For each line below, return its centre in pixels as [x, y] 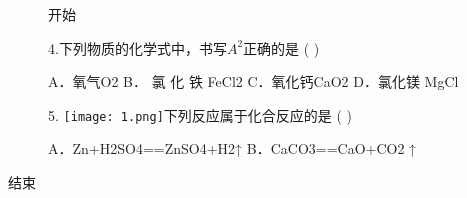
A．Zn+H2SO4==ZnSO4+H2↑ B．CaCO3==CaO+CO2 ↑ [232, 148]
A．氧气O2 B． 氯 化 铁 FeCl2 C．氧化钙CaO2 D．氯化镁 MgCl [253, 81]
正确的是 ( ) [281, 47]
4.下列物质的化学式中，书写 [137, 47]
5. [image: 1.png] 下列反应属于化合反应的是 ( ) [200, 114]
